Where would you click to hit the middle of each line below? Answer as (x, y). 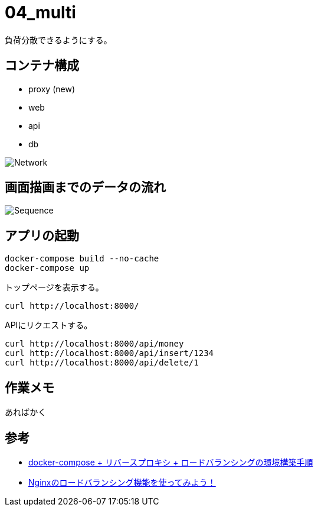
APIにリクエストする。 (49, 325)
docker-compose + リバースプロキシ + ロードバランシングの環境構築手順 (171, 462)
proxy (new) (52, 89)
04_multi (40, 12)
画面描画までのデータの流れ (85, 187)
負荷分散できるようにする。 (58, 40)
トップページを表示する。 (54, 287)
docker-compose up (47, 268)
